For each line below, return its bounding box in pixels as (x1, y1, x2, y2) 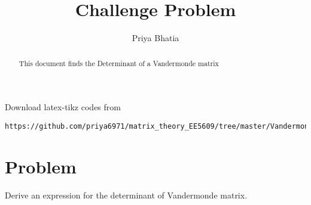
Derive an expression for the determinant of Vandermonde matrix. (5, 188, 248, 201)
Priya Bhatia (132, 32, 179, 44)
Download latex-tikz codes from (5, 101, 121, 113)
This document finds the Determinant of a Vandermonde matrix (19, 58, 219, 68)
